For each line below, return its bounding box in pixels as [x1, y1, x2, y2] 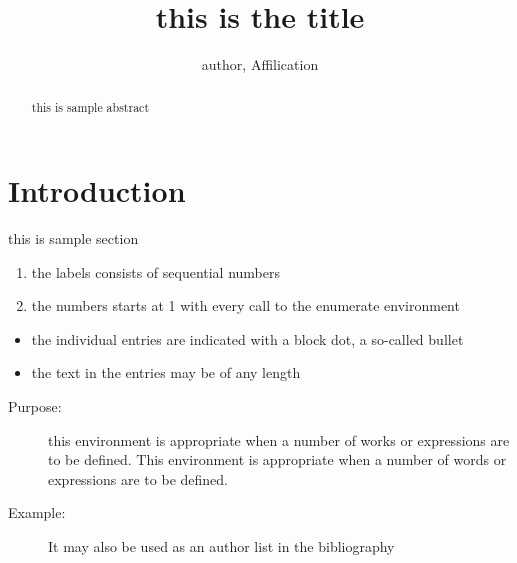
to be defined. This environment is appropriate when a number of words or [48, 449, 507, 470]
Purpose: [8, 396, 62, 417]
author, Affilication [201, 54, 319, 75]
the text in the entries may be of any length [31, 362, 301, 383]
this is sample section [8, 228, 139, 249]
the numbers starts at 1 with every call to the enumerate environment [31, 295, 460, 316]
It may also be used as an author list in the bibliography [48, 536, 395, 557]
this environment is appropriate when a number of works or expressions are [48, 429, 510, 450]
